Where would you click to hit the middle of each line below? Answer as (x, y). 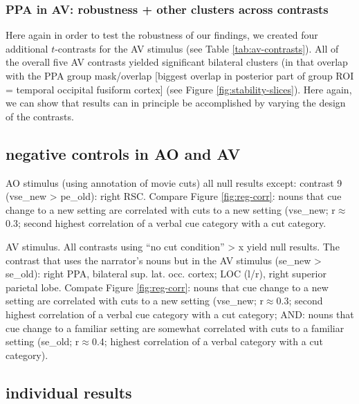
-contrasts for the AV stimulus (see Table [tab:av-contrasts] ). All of (197, 48)
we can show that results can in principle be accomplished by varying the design (176, 103)
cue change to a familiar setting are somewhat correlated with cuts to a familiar (175, 328)
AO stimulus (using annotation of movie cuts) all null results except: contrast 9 (174, 182)
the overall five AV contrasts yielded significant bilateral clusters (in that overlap (177, 62)
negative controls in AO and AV (123, 153)
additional (27, 48)
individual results (69, 392)
